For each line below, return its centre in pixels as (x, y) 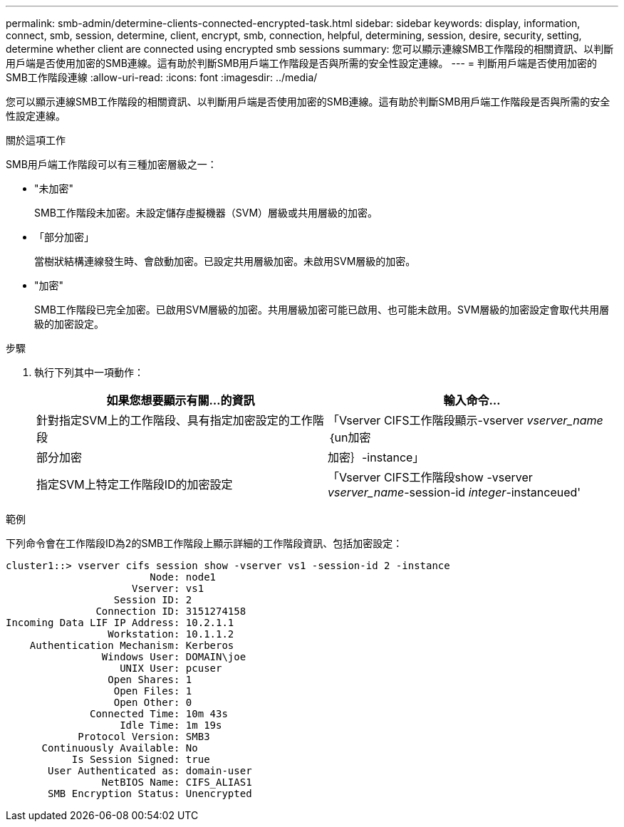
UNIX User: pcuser (171, 668)
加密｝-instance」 (376, 457)
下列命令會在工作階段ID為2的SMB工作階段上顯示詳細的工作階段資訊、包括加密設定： (204, 543)
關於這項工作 (36, 140)
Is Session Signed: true (141, 759)
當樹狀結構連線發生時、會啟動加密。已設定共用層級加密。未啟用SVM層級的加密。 (225, 261)
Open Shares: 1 (150, 680)
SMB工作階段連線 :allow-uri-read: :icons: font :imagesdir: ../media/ (162, 77)
